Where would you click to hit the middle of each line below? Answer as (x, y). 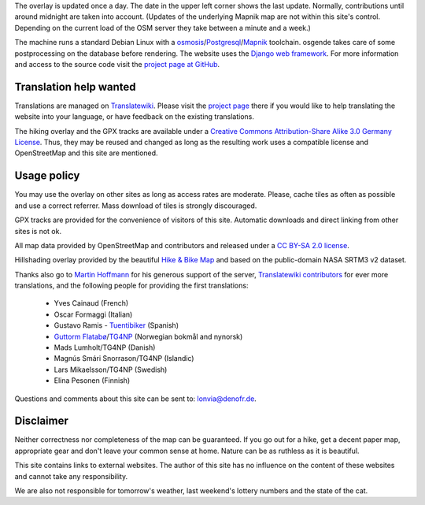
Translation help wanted (76, 87)
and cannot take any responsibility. (71, 476)
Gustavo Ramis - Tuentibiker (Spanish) (116, 325)
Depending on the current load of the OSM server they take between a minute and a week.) (163, 28)
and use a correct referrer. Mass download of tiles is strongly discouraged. (136, 206)
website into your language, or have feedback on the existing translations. (135, 117)
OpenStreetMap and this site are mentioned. (86, 153)
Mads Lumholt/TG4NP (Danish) (105, 347)
